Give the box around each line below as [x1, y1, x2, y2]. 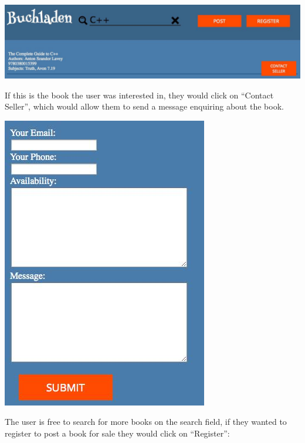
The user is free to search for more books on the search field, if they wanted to [5, 415, 287, 428]
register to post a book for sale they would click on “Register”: [5, 427, 230, 439]
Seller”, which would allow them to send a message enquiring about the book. [5, 100, 284, 113]
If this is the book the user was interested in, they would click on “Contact [5, 88, 274, 101]
